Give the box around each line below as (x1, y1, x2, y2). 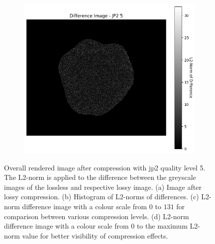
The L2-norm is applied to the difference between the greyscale (4, 172, 196, 182)
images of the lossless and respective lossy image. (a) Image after (4, 181, 202, 192)
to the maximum (136, 221, 188, 231)
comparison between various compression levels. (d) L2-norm (4, 211, 189, 221)
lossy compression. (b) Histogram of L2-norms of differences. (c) (4, 191, 199, 202)
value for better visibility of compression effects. (22, 230, 168, 241)
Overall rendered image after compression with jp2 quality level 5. (4, 162, 206, 172)
